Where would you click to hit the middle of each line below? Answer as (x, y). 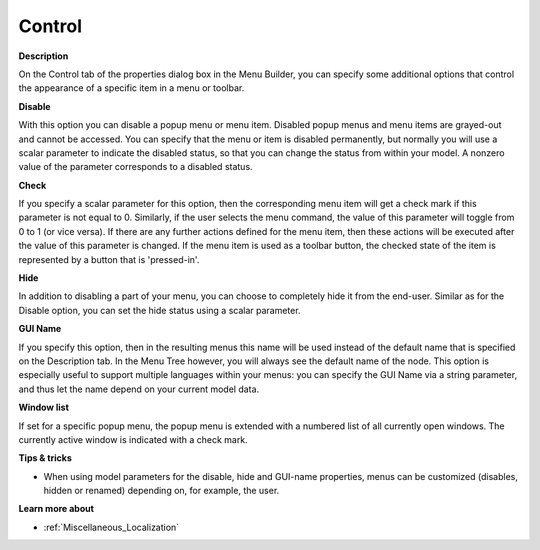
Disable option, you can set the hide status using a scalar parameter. (159, 310)
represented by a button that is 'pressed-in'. (109, 259)
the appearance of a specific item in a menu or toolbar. (131, 88)
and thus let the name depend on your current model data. (139, 389)
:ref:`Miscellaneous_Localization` (111, 527)
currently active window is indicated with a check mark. (133, 439)
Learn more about (56, 509)
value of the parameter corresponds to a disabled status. (136, 167)
